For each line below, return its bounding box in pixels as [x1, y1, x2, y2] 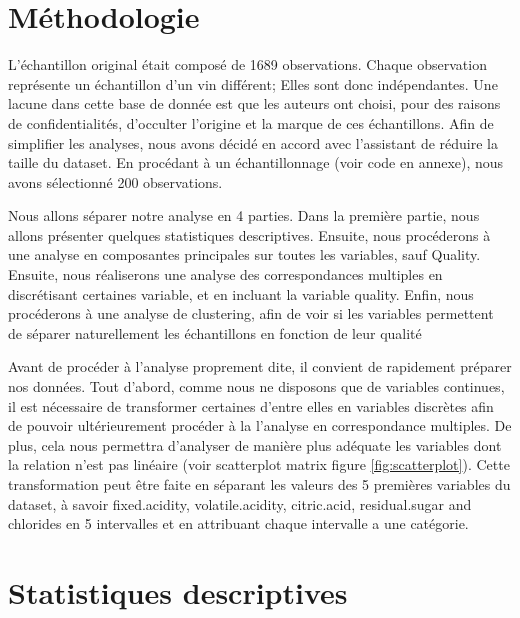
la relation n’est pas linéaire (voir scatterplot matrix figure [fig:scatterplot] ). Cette [8, 454, 510, 475]
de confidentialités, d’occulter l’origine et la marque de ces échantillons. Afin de [8, 112, 494, 133]
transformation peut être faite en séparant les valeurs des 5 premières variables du [8, 474, 511, 494]
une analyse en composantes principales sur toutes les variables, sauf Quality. [8, 244, 481, 265]
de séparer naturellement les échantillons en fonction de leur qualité [8, 322, 422, 343]
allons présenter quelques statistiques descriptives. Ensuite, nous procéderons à [8, 224, 491, 245]
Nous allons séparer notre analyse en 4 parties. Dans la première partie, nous [8, 205, 480, 226]
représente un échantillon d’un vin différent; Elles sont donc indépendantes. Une [8, 73, 498, 94]
